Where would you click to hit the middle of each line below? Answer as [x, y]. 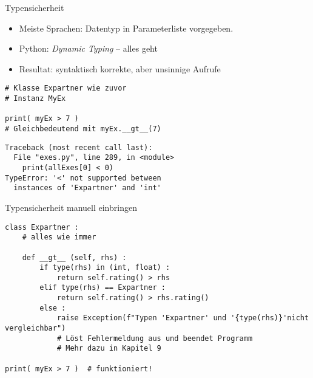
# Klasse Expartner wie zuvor [66, 88]
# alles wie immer [59, 237]
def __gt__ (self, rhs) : [74, 257]
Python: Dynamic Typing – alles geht [88, 48]
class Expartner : [42, 227]
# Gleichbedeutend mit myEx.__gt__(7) [83, 129]
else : [53, 308]
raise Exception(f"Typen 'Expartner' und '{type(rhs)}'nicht [183, 318]
